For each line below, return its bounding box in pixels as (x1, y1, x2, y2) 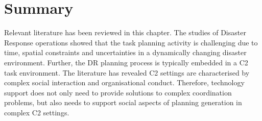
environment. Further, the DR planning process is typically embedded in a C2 (4, 57, 248, 67)
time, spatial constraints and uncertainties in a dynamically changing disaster (4, 47, 247, 58)
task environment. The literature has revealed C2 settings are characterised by (4, 67, 250, 78)
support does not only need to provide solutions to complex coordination (4, 87, 232, 98)
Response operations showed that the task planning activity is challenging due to (4, 37, 258, 47)
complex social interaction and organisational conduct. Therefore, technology (4, 77, 245, 88)
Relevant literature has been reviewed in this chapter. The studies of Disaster (4, 27, 246, 38)
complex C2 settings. (4, 107, 69, 117)
